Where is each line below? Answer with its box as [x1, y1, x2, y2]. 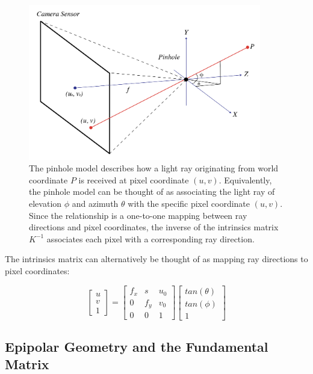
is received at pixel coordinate [78, 173, 189, 186]
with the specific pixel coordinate [128, 197, 250, 209]
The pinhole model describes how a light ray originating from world [29, 162, 279, 174]
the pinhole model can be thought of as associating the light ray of [29, 185, 275, 198]
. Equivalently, [218, 173, 272, 186]
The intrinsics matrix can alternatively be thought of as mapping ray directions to [5, 253, 308, 265]
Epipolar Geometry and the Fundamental [5, 337, 268, 356]
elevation [29, 197, 62, 209]
